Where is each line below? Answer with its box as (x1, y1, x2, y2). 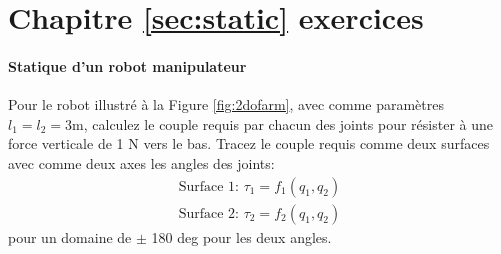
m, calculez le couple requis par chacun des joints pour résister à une (72, 113, 493, 134)
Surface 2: (178, 206, 240, 221)
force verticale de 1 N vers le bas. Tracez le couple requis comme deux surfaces (8, 133, 490, 154)
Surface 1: (178, 179, 240, 194)
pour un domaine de (8, 226, 132, 247)
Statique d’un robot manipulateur (8, 55, 247, 76)
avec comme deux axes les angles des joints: (8, 152, 275, 173)
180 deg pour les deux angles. (151, 226, 332, 247)
